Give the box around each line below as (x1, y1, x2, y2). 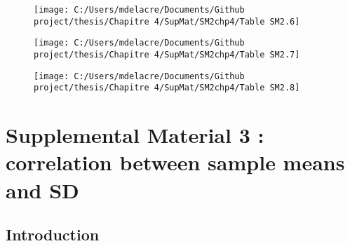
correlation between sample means (6, 148, 345, 177)
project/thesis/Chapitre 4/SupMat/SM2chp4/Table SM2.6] (34, 16, 300, 27)
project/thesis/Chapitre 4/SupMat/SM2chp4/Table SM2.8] (34, 83, 300, 93)
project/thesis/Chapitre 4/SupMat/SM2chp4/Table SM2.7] (34, 49, 300, 60)
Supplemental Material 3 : (6, 121, 264, 149)
